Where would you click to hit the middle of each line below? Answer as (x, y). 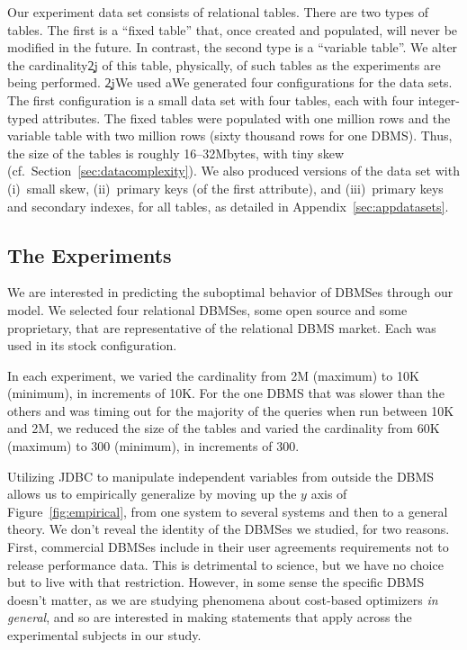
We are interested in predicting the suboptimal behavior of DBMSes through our (230, 292)
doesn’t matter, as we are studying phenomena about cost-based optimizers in (223, 599)
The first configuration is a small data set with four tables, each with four (211, 99)
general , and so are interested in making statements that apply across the (210, 617)
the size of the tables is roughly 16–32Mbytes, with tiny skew (176, 153)
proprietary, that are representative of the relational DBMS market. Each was (222, 327)
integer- (439, 99)
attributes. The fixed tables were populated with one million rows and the (247, 117)
